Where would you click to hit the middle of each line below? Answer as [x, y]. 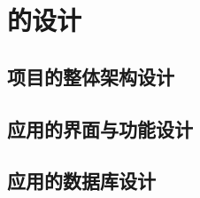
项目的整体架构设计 [91, 76]
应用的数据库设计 [81, 181]
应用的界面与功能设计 [100, 128]
